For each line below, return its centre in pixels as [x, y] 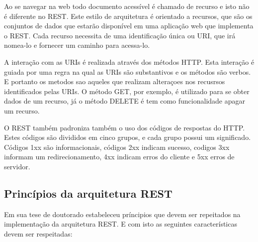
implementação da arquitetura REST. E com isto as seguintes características [121, 224]
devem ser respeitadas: [38, 233]
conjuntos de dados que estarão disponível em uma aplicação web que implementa [129, 26]
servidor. [17, 166]
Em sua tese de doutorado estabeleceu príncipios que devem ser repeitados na [122, 214]
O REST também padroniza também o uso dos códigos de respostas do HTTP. [125, 127]
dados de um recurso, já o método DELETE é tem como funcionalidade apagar [125, 101]
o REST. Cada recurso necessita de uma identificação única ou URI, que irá [120, 35]
